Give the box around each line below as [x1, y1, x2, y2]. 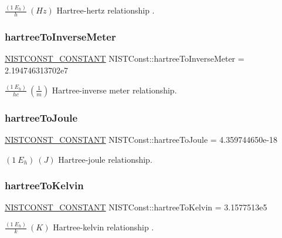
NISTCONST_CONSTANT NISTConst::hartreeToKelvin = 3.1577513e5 [5, 201, 267, 213]
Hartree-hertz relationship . [56, 4, 155, 16]
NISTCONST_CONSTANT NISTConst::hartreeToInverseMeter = [5, 52, 244, 65]
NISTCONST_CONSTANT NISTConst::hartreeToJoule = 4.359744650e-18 [5, 133, 278, 146]
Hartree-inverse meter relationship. [52, 83, 177, 96]
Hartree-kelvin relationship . [53, 221, 154, 233]
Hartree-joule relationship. [58, 153, 152, 165]
